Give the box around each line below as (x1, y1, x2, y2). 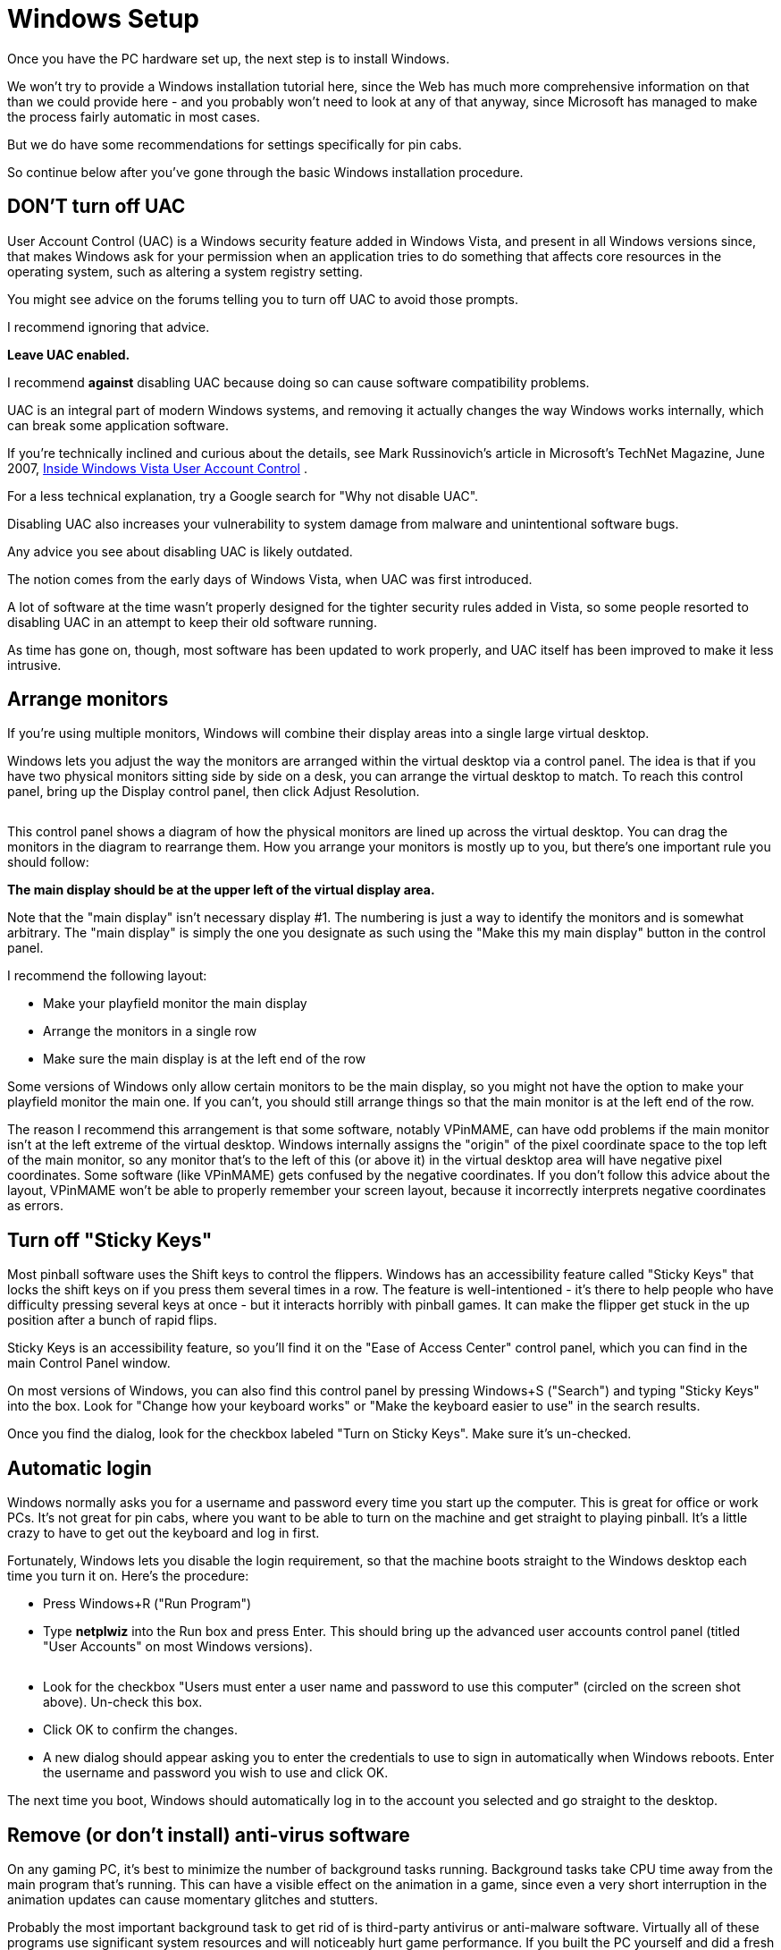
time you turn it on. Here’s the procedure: (7, 1568, 249, 1584)
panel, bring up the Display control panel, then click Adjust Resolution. (7, 784, 420, 800)
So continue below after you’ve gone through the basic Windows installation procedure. (7, 164, 524, 180)
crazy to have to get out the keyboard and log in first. (7, 1525, 320, 1541)
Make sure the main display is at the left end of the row (43, 1051, 366, 1067)
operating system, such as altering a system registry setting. (7, 263, 363, 279)
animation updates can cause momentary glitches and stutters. (7, 1891, 378, 1907)
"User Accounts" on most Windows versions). (43, 1639, 313, 1655)
